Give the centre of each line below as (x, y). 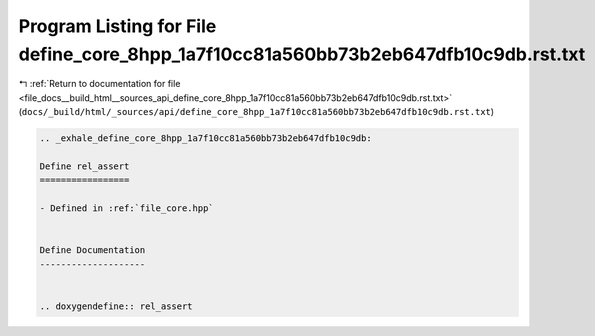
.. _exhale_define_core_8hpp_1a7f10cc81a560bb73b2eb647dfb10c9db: (205, 138)
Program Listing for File (117, 26)
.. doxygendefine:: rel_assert (116, 306)
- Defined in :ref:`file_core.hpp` (126, 208)
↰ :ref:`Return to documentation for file (99, 84)
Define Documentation (92, 250)
